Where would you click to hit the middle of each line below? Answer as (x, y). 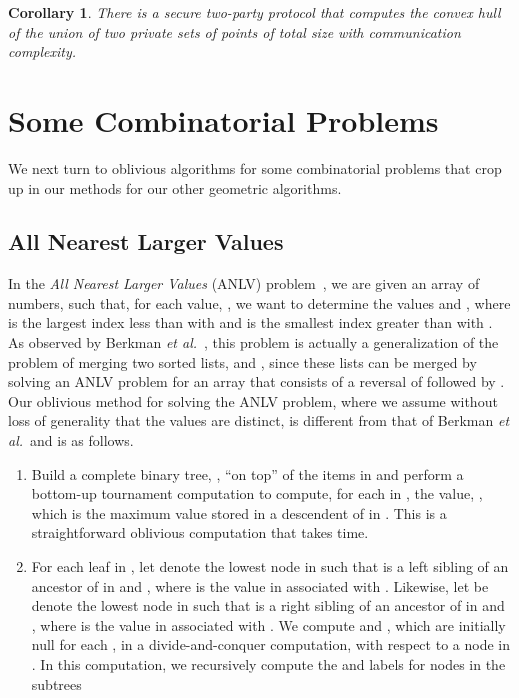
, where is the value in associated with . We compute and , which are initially (268, 624)
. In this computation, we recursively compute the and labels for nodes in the (268, 663)
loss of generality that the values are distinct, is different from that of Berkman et (259, 420)
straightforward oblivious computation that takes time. (200, 532)
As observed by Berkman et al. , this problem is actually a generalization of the (253, 342)
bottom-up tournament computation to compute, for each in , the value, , (257, 493)
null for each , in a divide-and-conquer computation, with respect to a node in (270, 644)
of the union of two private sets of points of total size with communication (234, 31)
